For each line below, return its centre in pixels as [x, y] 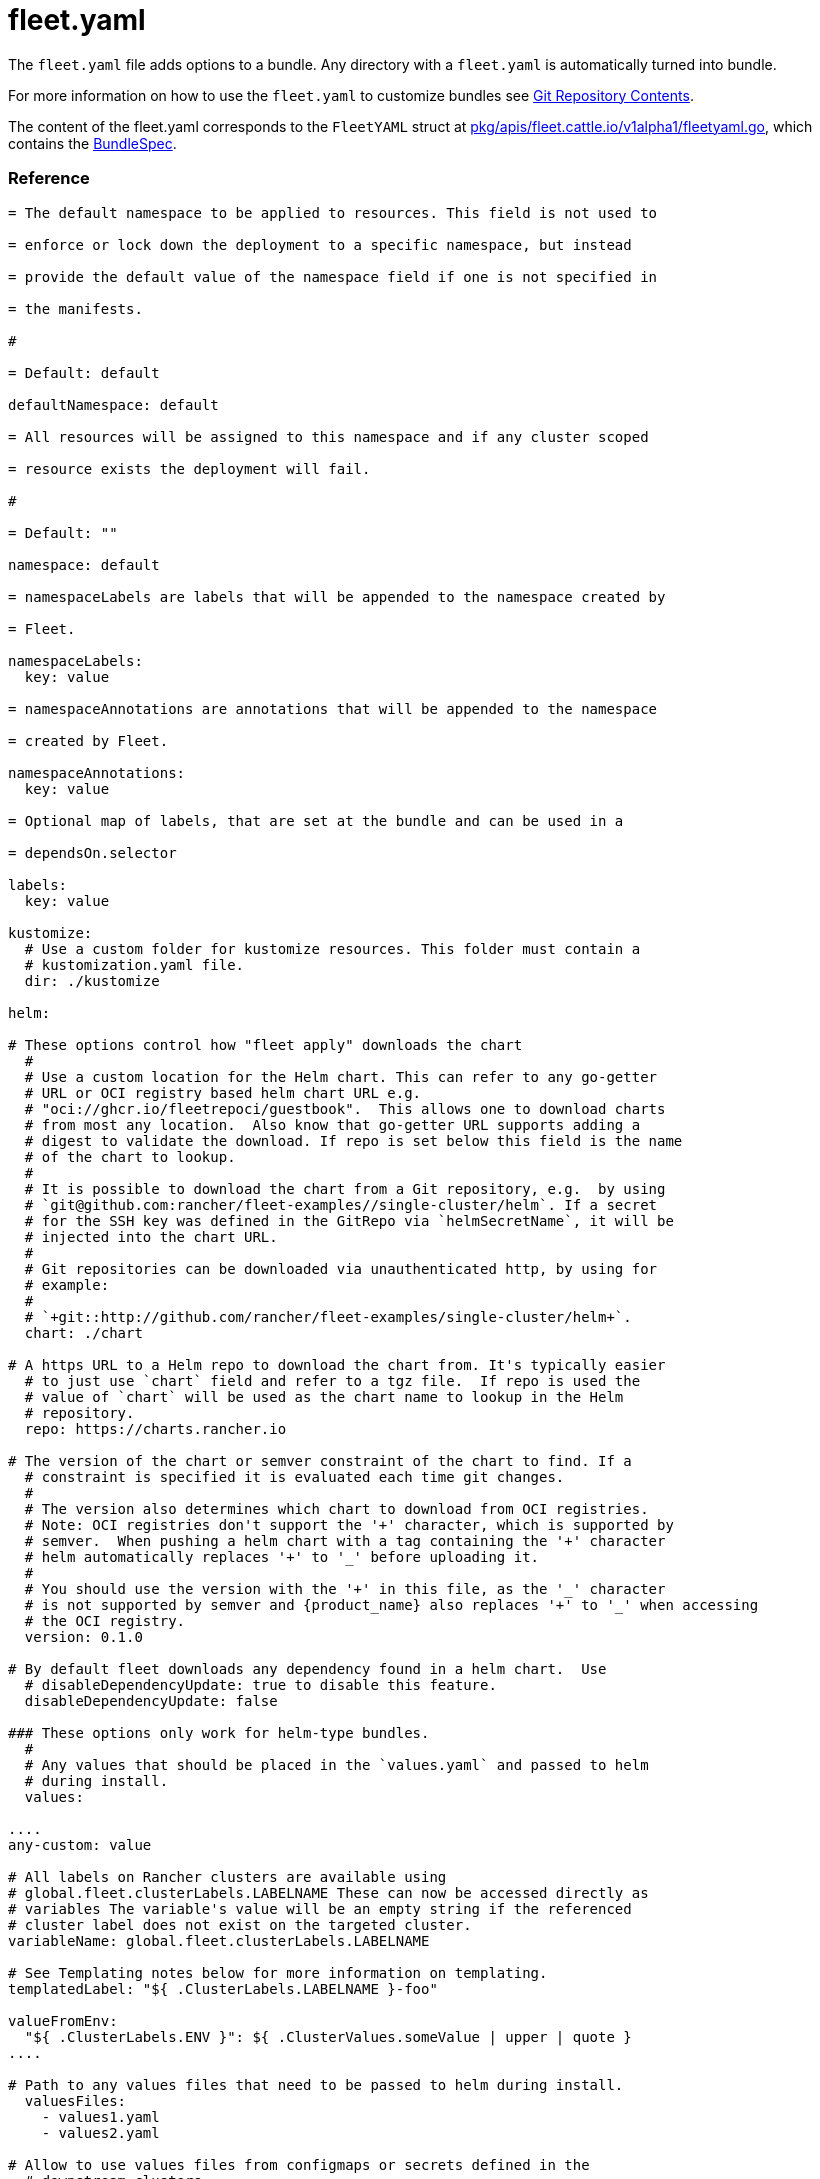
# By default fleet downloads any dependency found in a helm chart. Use [307, 1668]
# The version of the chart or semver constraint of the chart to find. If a [320, 1460]
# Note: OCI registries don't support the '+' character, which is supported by [349, 1524]
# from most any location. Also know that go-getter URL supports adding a [332, 1124]
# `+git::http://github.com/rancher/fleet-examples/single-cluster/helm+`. [328, 1316]
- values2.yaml [100, 2132]
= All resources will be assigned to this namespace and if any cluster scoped [328, 436]
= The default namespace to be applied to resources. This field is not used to [333, 212]
